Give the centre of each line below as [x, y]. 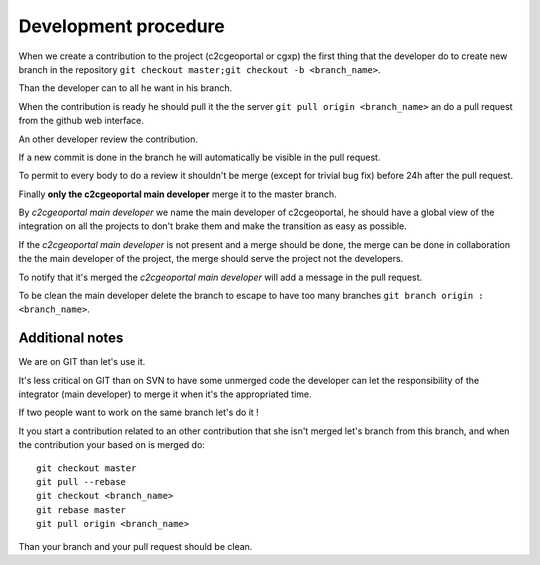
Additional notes [71, 338]
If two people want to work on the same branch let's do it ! [138, 412]
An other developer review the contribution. [108, 139]
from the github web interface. [81, 121]
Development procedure [121, 26]
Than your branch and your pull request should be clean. [135, 546]
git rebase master [81, 509]
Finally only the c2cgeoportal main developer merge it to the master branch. [177, 194]
